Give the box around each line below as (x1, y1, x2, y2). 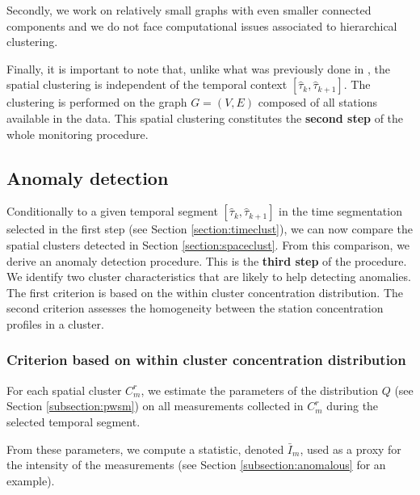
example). (6, 472, 55, 489)
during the (326, 397, 379, 414)
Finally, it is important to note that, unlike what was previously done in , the (6, 60, 390, 77)
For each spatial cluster (6, 381, 122, 398)
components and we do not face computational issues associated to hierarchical (6, 17, 397, 34)
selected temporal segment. (6, 413, 141, 430)
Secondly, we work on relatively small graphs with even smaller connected (6, 2, 372, 18)
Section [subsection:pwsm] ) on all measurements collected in (6, 397, 304, 414)
